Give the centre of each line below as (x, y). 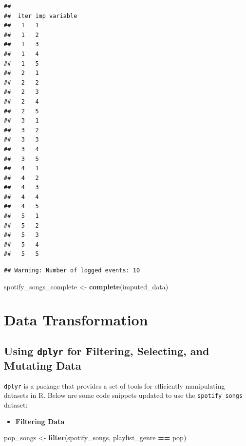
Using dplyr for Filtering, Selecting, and (107, 350)
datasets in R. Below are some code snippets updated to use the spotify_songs (123, 395)
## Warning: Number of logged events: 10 (72, 271)
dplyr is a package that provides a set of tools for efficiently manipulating (114, 385)
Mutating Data (43, 365)
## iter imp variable (41, 16)
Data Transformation (76, 320)
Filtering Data (40, 421)
